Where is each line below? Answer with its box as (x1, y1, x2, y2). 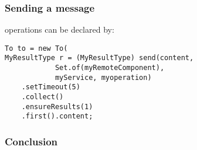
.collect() (21, 93, 64, 102)
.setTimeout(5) (21, 83, 80, 92)
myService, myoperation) (55, 73, 152, 82)
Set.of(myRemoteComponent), (55, 64, 165, 72)
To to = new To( (5, 44, 68, 53)
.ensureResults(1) (21, 102, 93, 111)
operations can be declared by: (5, 23, 114, 36)
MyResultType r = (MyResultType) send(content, (5, 54, 194, 62)
